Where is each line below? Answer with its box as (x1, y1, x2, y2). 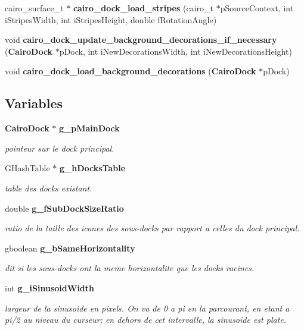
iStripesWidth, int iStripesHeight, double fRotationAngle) (5, 13, 217, 26)
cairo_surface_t (5, 2, 64, 14)
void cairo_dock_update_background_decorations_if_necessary (5, 33, 277, 46)
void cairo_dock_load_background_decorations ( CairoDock (5, 65, 256, 77)
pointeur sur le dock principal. (5, 142, 114, 154)
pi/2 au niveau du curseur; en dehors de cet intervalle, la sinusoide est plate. (5, 313, 287, 326)
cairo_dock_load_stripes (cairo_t (73, 2, 213, 14)
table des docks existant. (5, 181, 92, 194)
